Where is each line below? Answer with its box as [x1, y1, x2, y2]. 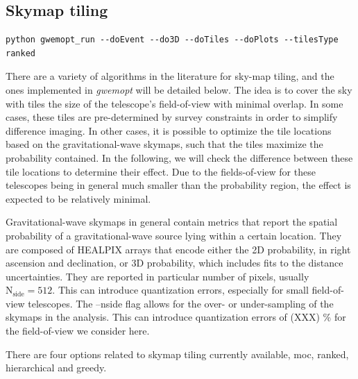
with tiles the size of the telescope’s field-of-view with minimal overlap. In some [6, 96, 343, 110]
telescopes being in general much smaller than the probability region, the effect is [6, 178, 351, 192]
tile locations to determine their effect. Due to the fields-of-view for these [6, 164, 316, 178]
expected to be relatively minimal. [6, 191, 151, 205]
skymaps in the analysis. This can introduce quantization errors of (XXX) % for [6, 310, 346, 324]
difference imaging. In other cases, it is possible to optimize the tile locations [6, 123, 332, 137]
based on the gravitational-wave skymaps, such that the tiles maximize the [6, 137, 323, 151]
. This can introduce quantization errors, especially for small [52, 283, 309, 297]
